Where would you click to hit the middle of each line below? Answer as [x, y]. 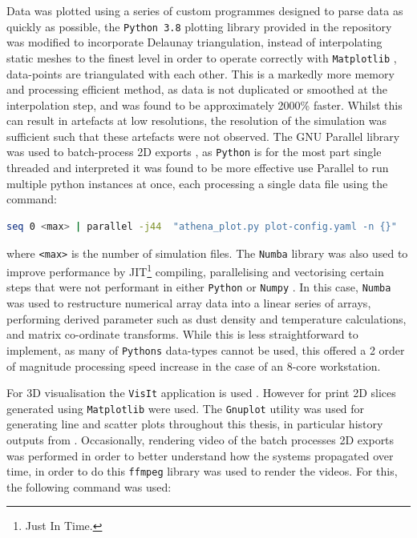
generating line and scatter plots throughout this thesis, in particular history [195, 424]
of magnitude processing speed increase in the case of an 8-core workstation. [194, 365]
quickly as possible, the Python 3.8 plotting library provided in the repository [199, 26]
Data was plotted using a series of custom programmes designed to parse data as [205, 10]
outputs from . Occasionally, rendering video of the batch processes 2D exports [200, 440]
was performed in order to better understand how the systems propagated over [200, 455]
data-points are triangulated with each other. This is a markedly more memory [200, 73]
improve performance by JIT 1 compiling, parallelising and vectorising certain [195, 270]
